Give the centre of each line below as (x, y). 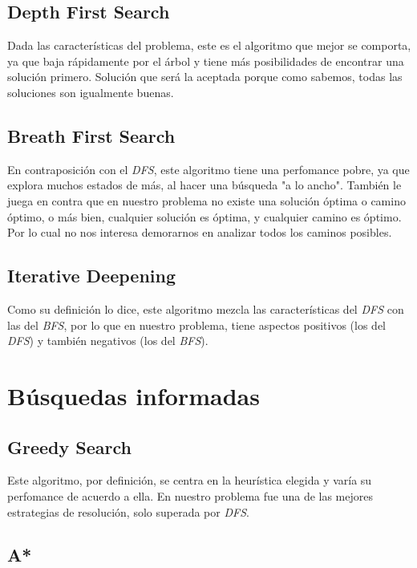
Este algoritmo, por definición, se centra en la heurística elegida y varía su (190, 480)
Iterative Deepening (91, 276)
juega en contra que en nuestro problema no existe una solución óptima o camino (206, 200)
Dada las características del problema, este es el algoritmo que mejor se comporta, (209, 45)
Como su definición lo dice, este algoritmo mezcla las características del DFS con (206, 308)
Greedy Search (69, 446)
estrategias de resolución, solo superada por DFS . (128, 511)
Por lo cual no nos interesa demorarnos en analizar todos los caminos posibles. (200, 232)
